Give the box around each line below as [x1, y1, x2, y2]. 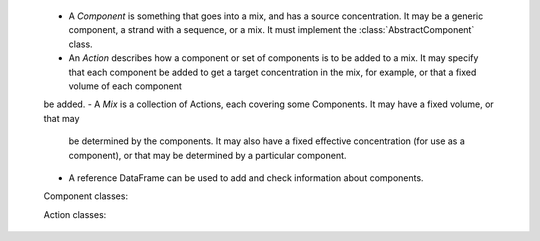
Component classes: [43, 190, 129, 202]
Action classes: [43, 208, 107, 220]
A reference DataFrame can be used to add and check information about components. [68, 171, 424, 184]
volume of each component [68, 80, 182, 92]
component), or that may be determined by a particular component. [68, 149, 347, 161]
